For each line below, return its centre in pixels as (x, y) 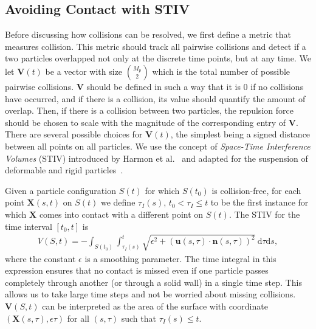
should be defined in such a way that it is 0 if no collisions (195, 86)
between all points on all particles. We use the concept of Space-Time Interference (158, 146)
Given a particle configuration (60, 190)
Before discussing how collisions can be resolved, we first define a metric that (148, 34)
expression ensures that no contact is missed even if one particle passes (137, 270)
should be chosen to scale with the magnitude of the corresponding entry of (146, 122)
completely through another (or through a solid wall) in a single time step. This (153, 282)
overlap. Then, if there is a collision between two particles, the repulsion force (149, 110)
